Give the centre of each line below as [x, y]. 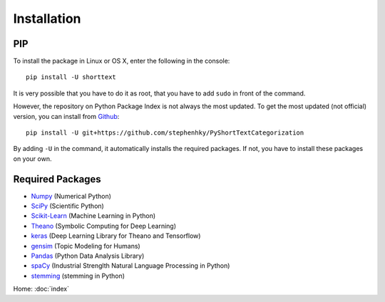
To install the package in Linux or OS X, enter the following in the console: [122, 61]
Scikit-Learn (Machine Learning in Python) [93, 216]
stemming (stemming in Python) [78, 276]
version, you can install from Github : [66, 116]
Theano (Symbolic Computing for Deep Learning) [104, 226]
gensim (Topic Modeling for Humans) [86, 246]
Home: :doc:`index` [41, 289]
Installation [47, 19]
